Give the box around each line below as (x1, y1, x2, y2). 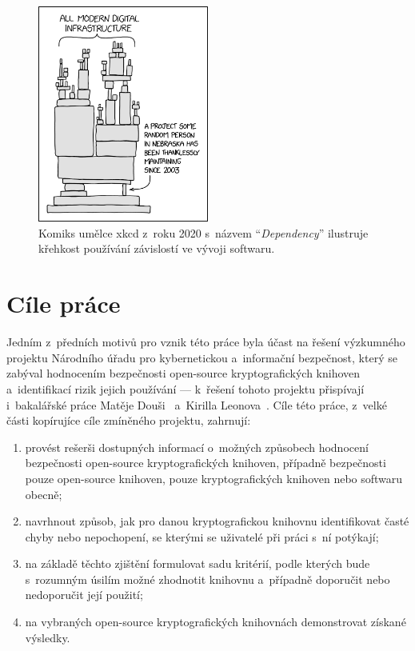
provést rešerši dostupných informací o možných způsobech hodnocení (25, 438, 369, 455)
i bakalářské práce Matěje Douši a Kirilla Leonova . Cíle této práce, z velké (6, 396, 387, 413)
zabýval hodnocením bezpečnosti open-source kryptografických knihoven (6, 365, 361, 381)
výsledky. (25, 629, 70, 645)
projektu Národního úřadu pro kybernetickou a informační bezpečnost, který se (6, 349, 397, 365)
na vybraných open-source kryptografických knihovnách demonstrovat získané (25, 613, 406, 630)
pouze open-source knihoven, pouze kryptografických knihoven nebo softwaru (25, 469, 403, 486)
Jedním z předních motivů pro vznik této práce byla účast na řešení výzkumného (6, 333, 405, 350)
